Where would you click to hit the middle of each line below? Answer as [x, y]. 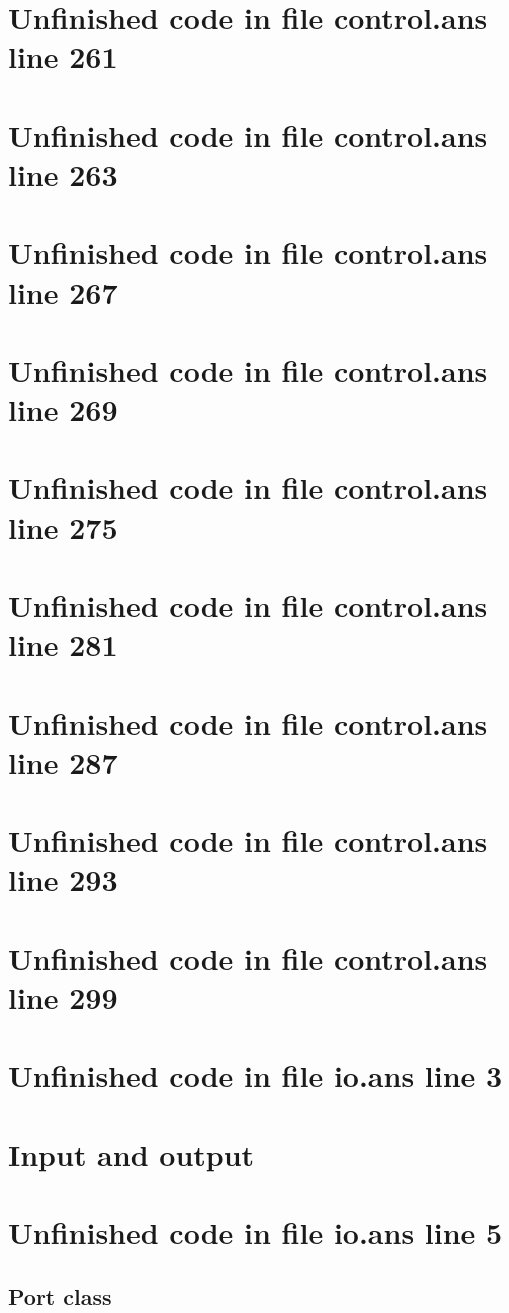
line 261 [63, 56]
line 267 [63, 291]
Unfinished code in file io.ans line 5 [255, 1232]
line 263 [63, 173]
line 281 [63, 644]
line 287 [63, 761]
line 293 [63, 879]
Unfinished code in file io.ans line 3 [255, 1075]
